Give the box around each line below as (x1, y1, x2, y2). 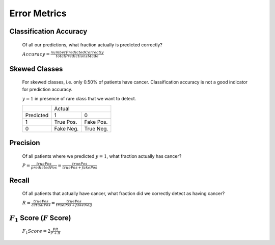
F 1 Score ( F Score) (9, 213, 71, 224)
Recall (9, 176, 30, 184)
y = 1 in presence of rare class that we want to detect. (22, 96, 136, 102)
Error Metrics (9, 8, 67, 19)
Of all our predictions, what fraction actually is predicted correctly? (22, 41, 162, 48)
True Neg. (84, 125, 108, 132)
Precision (9, 138, 40, 147)
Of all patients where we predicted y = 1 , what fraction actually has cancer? (22, 153, 182, 159)
